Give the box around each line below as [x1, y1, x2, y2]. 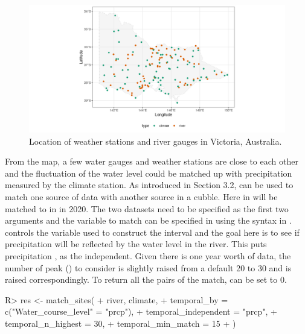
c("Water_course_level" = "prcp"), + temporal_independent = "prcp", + [5, 305, 277, 318]
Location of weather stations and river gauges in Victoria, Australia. [29, 134, 282, 147]
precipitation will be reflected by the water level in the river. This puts [5, 238, 267, 250]
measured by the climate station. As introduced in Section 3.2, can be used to [5, 178, 294, 191]
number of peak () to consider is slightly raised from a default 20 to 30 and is [5, 261, 292, 274]
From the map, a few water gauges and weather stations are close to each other [5, 155, 298, 168]
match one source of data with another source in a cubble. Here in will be [5, 190, 278, 203]
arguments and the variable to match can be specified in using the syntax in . [5, 214, 292, 227]
